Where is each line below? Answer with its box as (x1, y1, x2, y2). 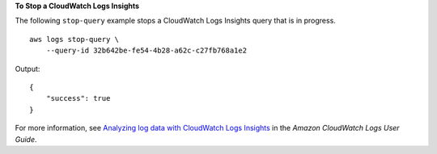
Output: (15, 64, 40, 73)
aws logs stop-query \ (29, 35, 120, 44)
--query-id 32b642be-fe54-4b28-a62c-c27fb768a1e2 (45, 46, 247, 56)
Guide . (15, 134, 37, 144)
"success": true (45, 94, 111, 103)
